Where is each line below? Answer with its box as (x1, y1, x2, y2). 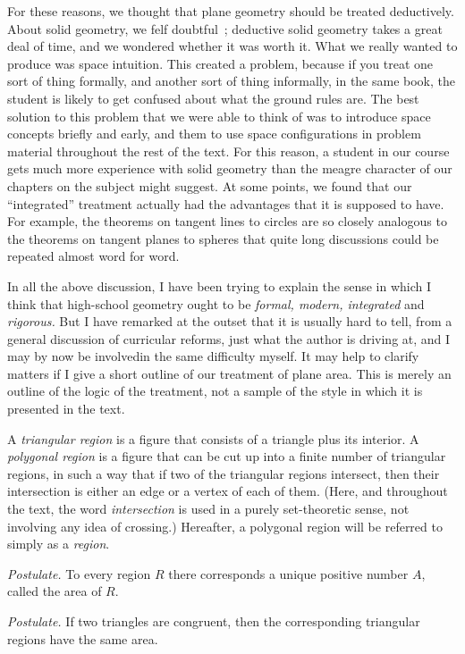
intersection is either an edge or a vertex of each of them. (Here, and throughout (7, 482, 448, 500)
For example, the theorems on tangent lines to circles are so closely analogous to (7, 212, 447, 231)
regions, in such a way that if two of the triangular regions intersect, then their (7, 464, 440, 482)
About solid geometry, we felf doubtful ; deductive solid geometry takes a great (7, 19, 443, 38)
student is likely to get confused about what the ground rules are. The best (7, 88, 419, 107)
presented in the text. (7, 399, 125, 418)
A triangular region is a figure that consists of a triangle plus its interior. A (7, 429, 419, 448)
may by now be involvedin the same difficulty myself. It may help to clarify (7, 347, 419, 365)
